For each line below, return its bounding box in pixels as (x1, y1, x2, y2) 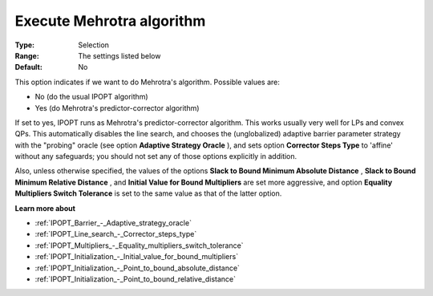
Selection (78, 40, 110, 50)
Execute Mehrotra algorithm (14, 12, 206, 30)
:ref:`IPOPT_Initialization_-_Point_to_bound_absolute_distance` (34, 263, 241, 273)
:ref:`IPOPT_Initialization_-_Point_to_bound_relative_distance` (34, 274, 237, 284)
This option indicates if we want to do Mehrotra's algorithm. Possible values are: (14, 77, 281, 87)
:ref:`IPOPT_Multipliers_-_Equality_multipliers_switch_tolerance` (34, 241, 244, 250)
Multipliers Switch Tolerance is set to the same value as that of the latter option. (14, 189, 282, 198)
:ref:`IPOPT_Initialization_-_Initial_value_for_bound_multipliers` (34, 252, 239, 262)
